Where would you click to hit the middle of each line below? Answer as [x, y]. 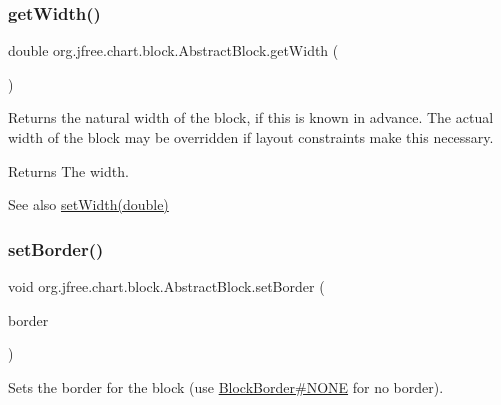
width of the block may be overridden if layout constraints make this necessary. [251, 137]
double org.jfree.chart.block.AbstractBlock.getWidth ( [173, 50]
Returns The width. [68, 170]
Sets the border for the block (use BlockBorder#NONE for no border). [226, 386]
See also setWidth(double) [88, 204]
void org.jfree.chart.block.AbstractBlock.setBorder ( [166, 286]
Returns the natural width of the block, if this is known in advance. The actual [251, 117]
